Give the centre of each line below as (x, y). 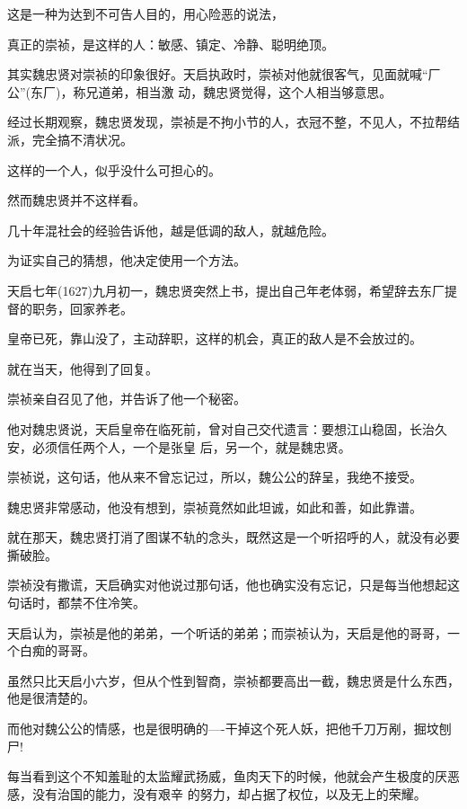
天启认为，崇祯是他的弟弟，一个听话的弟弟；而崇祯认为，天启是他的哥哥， (227, 632)
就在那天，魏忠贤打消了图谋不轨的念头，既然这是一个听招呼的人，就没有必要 (233, 537)
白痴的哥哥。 (57, 650)
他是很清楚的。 (51, 698)
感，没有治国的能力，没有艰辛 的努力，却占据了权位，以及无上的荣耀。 (217, 793)
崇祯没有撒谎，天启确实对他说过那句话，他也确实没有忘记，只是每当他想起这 (233, 585)
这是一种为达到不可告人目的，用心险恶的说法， (145, 13)
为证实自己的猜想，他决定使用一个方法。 (127, 260)
